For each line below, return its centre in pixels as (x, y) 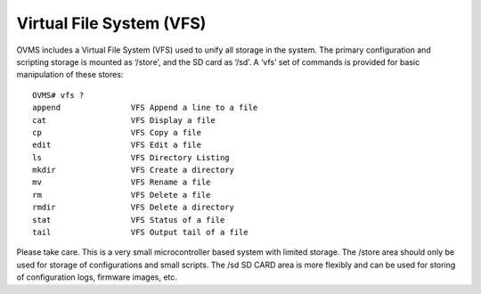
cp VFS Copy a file (117, 132)
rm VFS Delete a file (122, 195)
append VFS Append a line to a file (145, 108)
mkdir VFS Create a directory (134, 170)
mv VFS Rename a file (122, 182)
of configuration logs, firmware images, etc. (97, 277)
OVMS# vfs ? (58, 95)
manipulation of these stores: (70, 75)
